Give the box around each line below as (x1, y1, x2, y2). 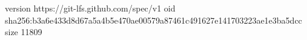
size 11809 (5, 25, 42, 38)
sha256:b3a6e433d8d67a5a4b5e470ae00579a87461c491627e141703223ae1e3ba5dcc (5, 13, 302, 26)
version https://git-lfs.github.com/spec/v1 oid (5, 2, 176, 14)
